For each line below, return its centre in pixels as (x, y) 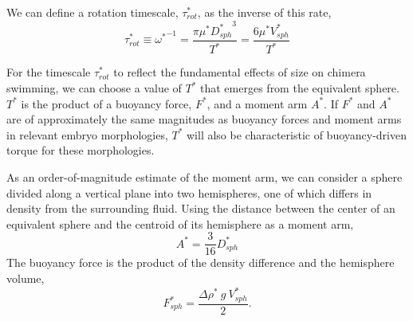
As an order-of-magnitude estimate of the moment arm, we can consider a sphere (205, 176)
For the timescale (49, 72)
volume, (26, 278)
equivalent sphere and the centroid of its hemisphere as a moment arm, (180, 223)
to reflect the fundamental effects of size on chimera (240, 72)
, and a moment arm (257, 103)
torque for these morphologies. (81, 150)
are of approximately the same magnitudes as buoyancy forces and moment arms (204, 119)
